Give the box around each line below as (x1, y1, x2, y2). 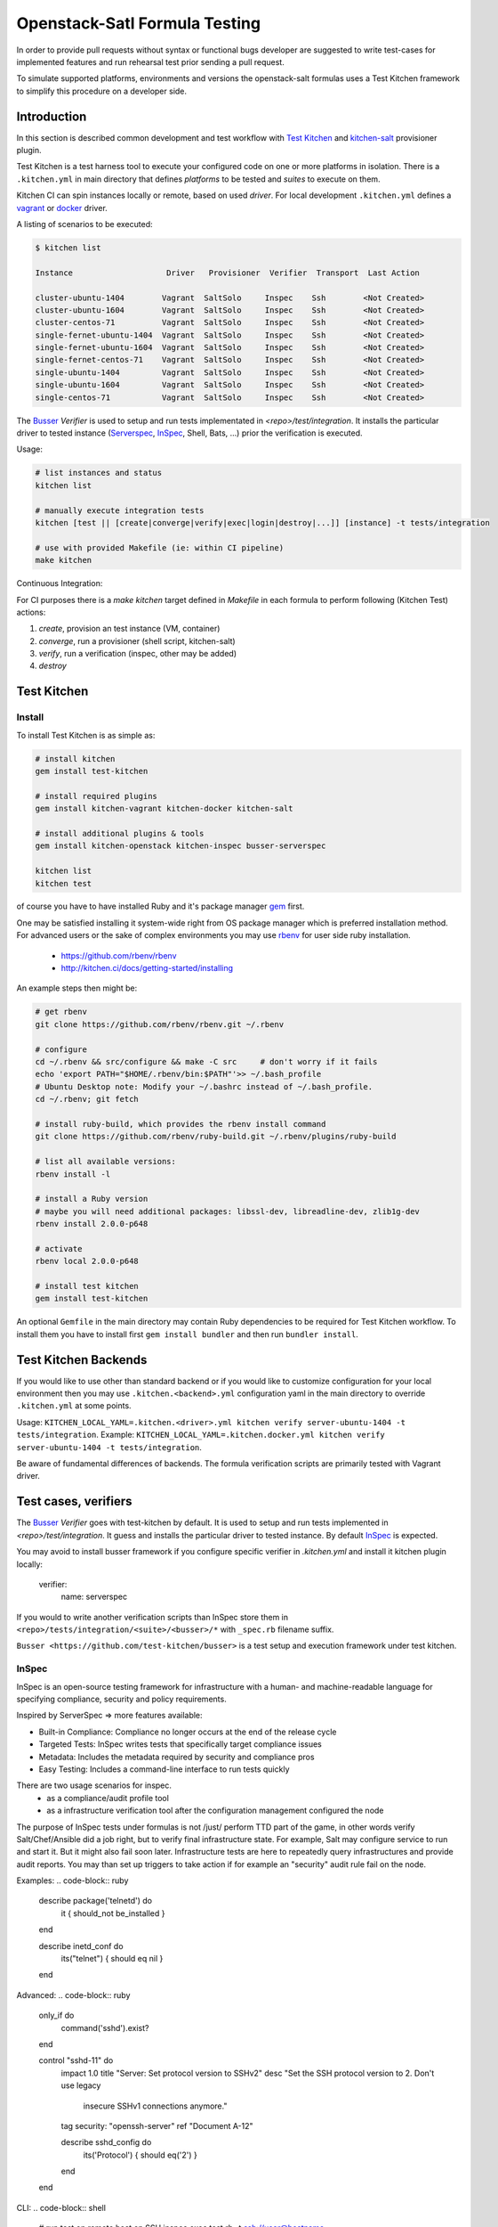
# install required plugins (35, 791, 157, 801)
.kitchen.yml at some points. (16, 1400, 133, 1411)
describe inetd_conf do (38, 1940, 124, 1951)
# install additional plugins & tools (35, 828, 205, 838)
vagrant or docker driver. (16, 202, 108, 213)
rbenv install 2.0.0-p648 (35, 1219, 149, 1229)
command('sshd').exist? (60, 2022, 149, 2033)
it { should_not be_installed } (60, 1907, 165, 1919)
